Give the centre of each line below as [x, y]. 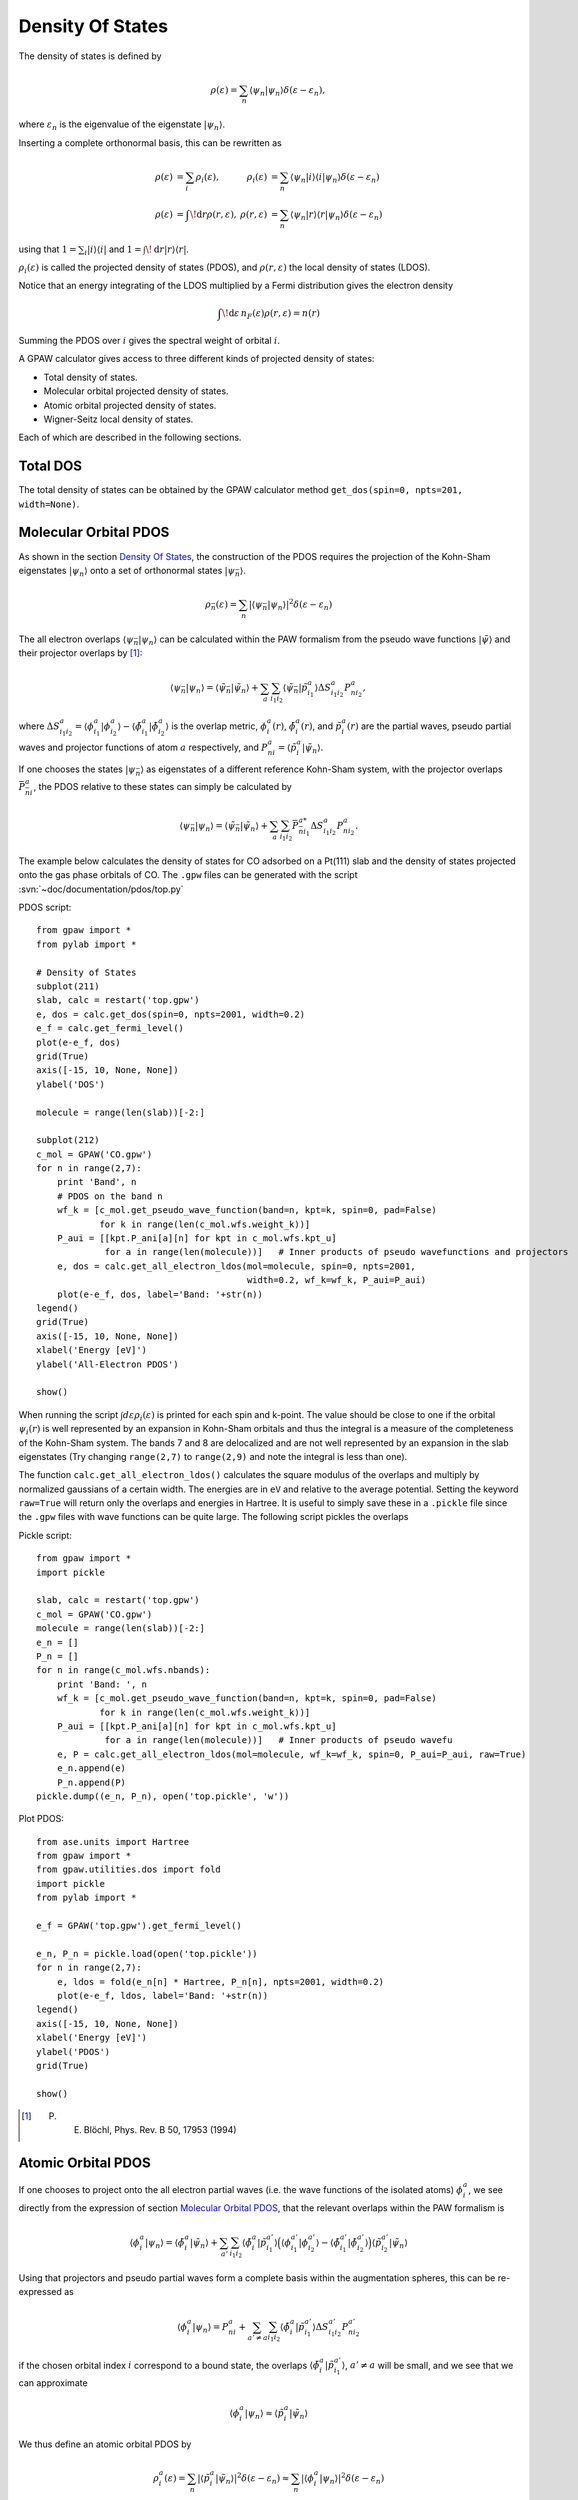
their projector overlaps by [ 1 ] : [80, 653]
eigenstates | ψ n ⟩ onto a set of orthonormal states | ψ [127, 571]
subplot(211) [68, 986]
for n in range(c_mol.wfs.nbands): [123, 1670]
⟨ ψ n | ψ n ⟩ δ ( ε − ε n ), [287, 91]
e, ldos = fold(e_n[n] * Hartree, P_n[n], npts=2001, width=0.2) [220, 1981]
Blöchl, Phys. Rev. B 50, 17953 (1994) [160, 2130]
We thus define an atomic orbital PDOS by [105, 2444]
